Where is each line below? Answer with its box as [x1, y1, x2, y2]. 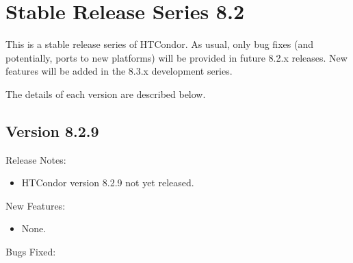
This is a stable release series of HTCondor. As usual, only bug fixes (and [5, 37, 313, 51]
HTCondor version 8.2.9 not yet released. [21, 175, 194, 190]
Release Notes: [5, 152, 66, 166]
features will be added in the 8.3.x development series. [5, 64, 233, 78]
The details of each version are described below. [5, 86, 206, 101]
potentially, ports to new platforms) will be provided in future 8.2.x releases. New [5, 50, 348, 64]
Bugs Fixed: [5, 245, 56, 259]
